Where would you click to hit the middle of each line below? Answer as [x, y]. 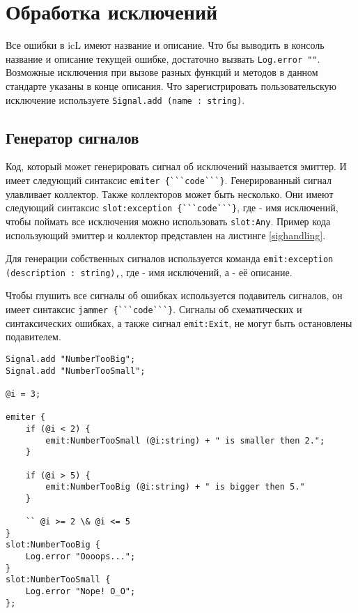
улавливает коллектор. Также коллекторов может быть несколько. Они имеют [170, 194]
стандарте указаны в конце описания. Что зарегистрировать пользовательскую [171, 85]
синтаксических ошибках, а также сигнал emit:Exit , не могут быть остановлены [179, 323]
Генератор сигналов [72, 137]
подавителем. [33, 336]
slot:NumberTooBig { [53, 545]
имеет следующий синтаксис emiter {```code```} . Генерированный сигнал [169, 180]
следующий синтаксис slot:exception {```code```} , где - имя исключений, [172, 207]
